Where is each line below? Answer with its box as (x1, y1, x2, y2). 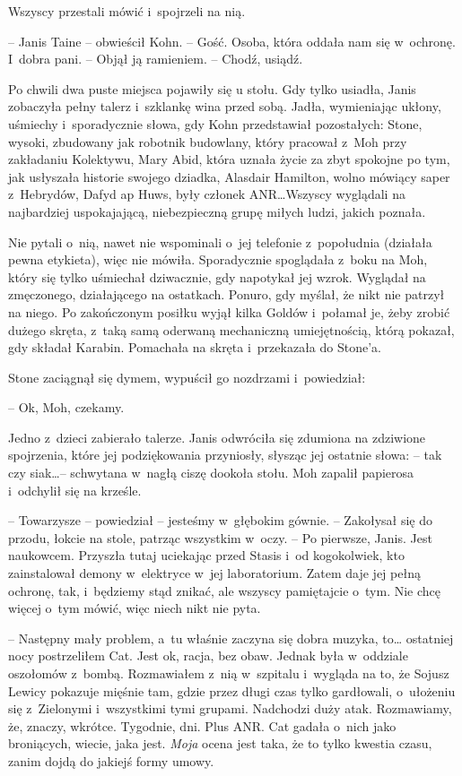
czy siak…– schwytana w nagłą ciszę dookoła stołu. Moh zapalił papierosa (8, 463, 414, 482)
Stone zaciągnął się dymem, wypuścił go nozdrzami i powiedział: (8, 367, 366, 386)
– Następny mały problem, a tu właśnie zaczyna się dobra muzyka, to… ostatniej (8, 628, 454, 647)
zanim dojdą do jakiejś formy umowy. (8, 751, 214, 770)
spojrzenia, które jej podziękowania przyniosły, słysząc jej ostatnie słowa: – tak (8, 445, 442, 464)
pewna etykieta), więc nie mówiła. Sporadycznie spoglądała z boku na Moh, (8, 250, 428, 269)
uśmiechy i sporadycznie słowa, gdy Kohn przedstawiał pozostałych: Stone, (8, 114, 423, 133)
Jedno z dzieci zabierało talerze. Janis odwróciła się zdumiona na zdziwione (8, 427, 426, 446)
